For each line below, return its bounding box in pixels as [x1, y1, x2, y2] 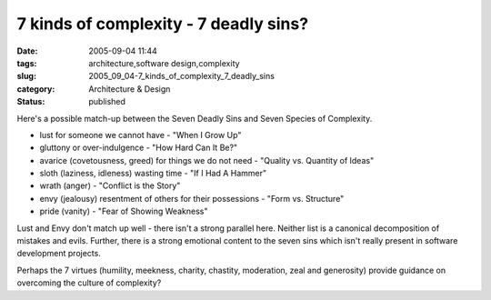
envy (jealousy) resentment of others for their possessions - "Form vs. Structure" [39, 193, 345, 204]
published [88, 96, 126, 107]
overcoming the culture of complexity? [16, 277, 162, 288]
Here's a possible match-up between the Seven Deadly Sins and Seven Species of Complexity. [16, 113, 373, 124]
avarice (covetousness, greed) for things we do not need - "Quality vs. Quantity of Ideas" [39, 155, 375, 165]
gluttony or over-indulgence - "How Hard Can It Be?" [39, 142, 238, 154]
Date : [16, 45, 38, 56]
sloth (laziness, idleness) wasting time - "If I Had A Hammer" [39, 168, 267, 179]
